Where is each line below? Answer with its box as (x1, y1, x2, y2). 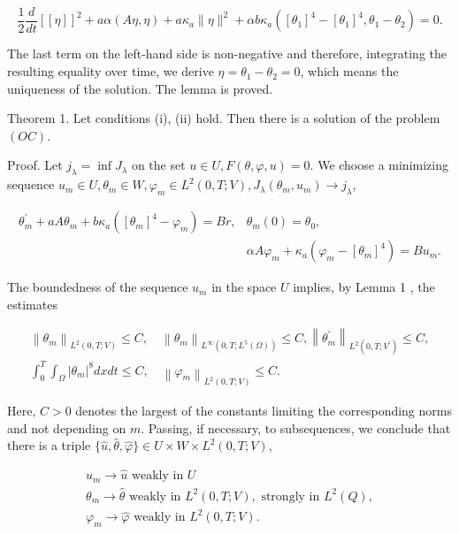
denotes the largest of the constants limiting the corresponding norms (75, 401, 452, 420)
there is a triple (7, 436, 91, 454)
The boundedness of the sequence (7, 278, 188, 296)
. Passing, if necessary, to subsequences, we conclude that (141, 418, 451, 437)
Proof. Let (7, 156, 63, 174)
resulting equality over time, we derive (7, 62, 214, 80)
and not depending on (7, 418, 126, 437)
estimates (7, 294, 57, 313)
